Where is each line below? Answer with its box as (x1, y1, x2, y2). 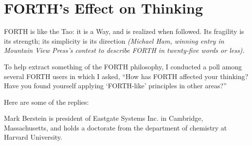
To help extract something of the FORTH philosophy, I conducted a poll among (4, 61, 242, 71)
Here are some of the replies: (4, 97, 89, 107)
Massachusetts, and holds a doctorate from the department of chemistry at (4, 122, 227, 132)
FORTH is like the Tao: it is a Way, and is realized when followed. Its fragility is (4, 26, 244, 36)
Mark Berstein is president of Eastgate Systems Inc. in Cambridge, (4, 113, 203, 123)
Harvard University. (4, 132, 62, 142)
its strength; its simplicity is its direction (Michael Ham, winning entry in (4, 35, 224, 46)
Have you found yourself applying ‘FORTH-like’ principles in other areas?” (4, 81, 227, 91)
